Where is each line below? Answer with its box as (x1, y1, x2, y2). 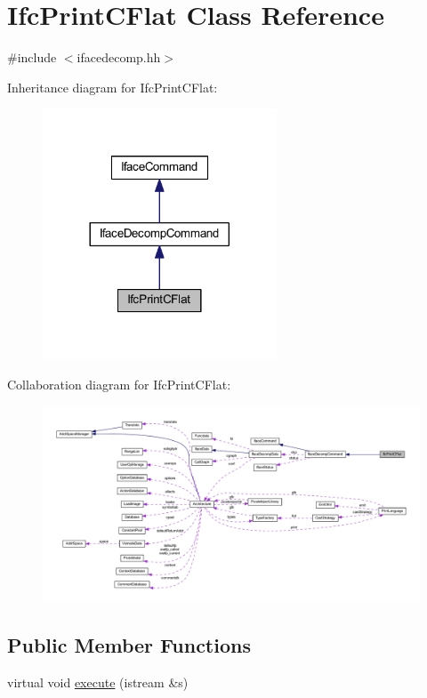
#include (7, 48, 57, 67)
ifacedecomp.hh (77, 48, 161, 67)
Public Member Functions (7, 631, 251, 659)
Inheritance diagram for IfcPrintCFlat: (7, 77, 218, 96)
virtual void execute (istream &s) (7, 673, 189, 692)
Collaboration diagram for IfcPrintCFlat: (7, 375, 231, 394)
